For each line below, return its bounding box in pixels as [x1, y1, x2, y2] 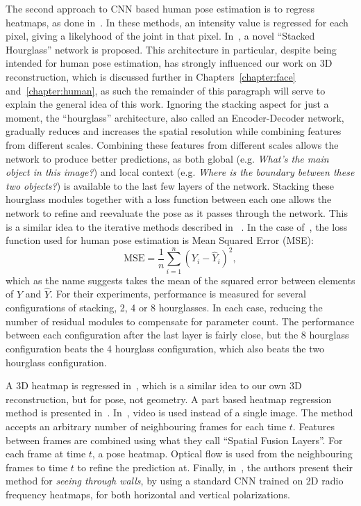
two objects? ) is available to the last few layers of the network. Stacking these [6, 178, 335, 193]
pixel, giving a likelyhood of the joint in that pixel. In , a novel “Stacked [6, 28, 315, 43]
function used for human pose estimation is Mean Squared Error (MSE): [6, 233, 314, 247]
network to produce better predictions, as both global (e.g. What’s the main [6, 151, 329, 165]
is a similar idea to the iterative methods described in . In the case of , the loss [6, 219, 348, 234]
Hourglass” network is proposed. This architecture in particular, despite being [6, 42, 337, 56]
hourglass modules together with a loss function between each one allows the [6, 192, 332, 206]
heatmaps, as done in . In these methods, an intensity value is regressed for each [6, 15, 349, 29]
